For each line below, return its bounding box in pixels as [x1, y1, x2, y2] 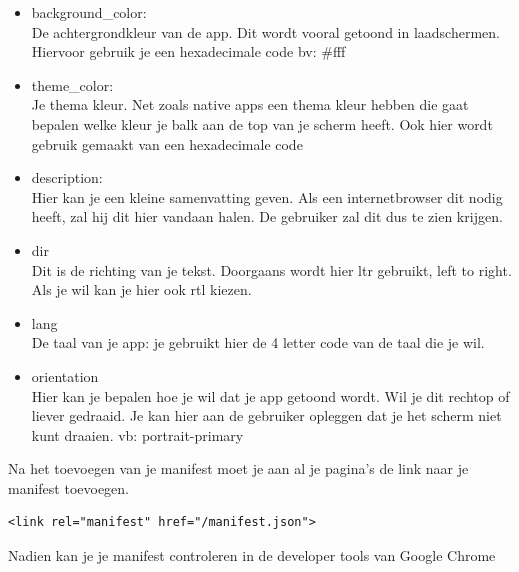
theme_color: [31, 74, 114, 95]
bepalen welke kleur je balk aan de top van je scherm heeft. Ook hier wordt [31, 113, 493, 134]
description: [31, 167, 103, 188]
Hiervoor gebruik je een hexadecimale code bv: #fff [31, 41, 346, 62]
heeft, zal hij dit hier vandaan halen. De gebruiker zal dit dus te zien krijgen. [31, 206, 503, 227]
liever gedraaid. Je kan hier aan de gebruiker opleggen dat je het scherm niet [31, 405, 502, 426]
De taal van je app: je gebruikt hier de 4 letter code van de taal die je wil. [31, 332, 485, 353]
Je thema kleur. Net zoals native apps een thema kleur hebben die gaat [31, 94, 469, 115]
